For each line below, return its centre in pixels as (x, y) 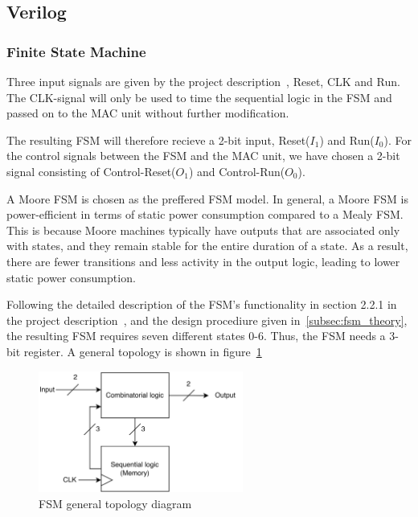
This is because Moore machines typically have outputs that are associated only (203, 230)
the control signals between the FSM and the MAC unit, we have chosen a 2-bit (203, 156)
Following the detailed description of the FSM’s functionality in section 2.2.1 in (202, 304)
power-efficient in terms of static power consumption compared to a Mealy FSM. (205, 214)
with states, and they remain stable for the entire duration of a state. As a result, (207, 246)
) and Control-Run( (237, 171)
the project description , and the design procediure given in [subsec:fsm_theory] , (207, 320)
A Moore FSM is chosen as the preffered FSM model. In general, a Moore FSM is (208, 198)
